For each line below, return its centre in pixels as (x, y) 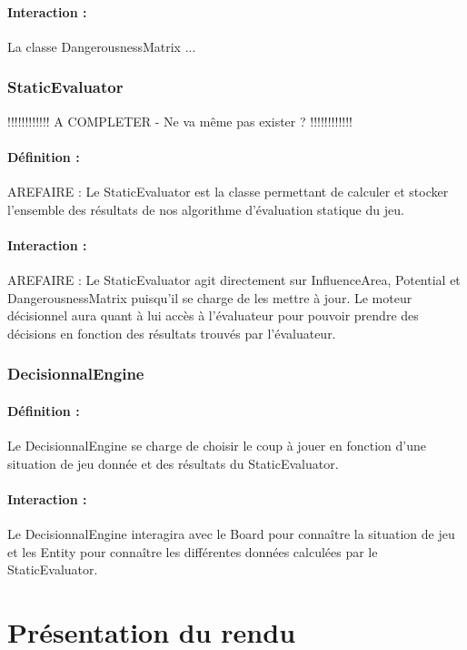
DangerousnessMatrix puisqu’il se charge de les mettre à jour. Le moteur (210, 297)
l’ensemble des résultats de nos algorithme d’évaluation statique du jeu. (206, 209)
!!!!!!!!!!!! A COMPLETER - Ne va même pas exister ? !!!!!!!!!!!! (180, 121)
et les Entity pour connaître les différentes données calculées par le (193, 551)
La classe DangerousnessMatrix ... (102, 46)
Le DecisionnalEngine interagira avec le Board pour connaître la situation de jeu (231, 533)
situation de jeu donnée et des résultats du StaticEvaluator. (173, 463)
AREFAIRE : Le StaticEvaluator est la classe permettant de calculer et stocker (228, 191)
